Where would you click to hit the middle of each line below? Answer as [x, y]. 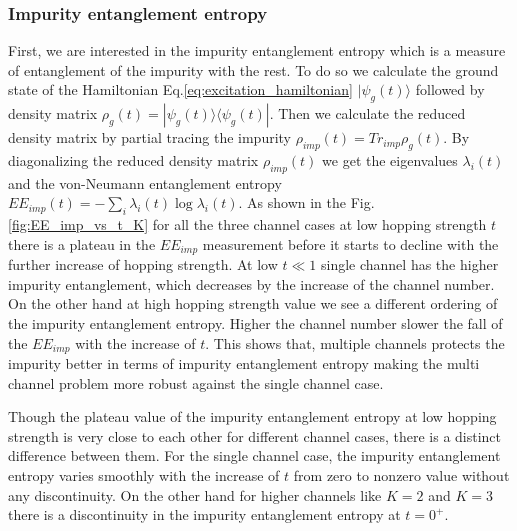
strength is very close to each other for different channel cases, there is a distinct [255, 435]
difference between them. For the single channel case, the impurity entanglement [254, 455]
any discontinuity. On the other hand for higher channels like [195, 494]
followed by [450, 89]
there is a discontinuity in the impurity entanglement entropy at [204, 514]
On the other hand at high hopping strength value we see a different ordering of [253, 303]
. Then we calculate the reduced [367, 113]
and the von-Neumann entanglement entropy [145, 182]
